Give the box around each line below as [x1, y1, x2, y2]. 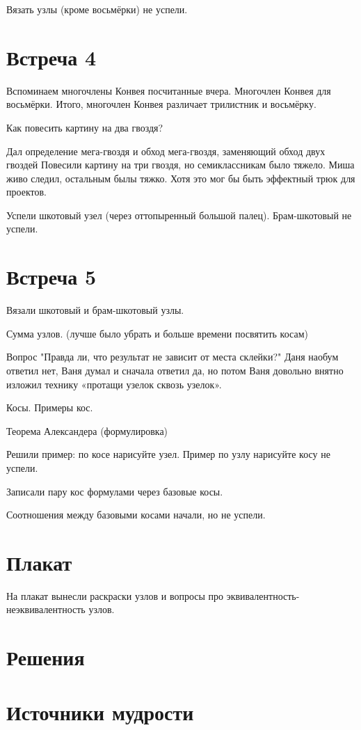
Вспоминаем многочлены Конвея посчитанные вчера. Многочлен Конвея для [6, 83, 331, 97]
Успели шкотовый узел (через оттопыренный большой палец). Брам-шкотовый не [6, 207, 352, 222]
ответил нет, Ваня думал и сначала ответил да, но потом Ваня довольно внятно [6, 363, 344, 377]
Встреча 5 [6, 262, 97, 291]
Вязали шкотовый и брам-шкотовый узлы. [6, 303, 184, 317]
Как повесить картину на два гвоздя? [6, 120, 163, 134]
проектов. [6, 184, 47, 199]
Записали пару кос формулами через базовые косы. [6, 484, 223, 498]
